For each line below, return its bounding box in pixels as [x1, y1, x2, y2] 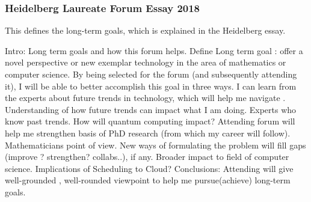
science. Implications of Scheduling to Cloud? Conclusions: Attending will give [5, 162, 294, 174]
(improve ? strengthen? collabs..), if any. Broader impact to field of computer [5, 150, 289, 163]
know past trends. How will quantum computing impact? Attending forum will [5, 115, 295, 127]
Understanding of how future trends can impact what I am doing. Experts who [5, 103, 297, 115]
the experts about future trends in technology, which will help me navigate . [5, 91, 286, 104]
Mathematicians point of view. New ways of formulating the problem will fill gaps [5, 138, 306, 151]
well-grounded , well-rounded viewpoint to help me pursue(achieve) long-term [5, 174, 291, 186]
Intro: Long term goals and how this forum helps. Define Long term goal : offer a [5, 44, 303, 57]
